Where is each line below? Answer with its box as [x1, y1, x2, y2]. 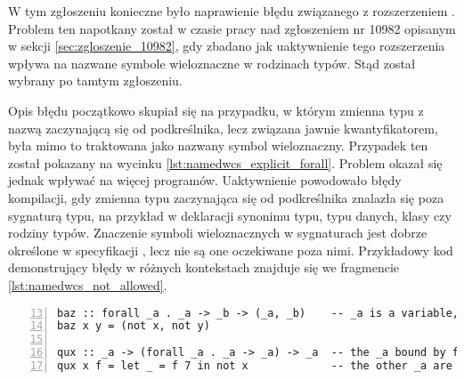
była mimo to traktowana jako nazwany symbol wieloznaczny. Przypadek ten [8, 136, 428, 155]
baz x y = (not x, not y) [57, 319, 210, 333]
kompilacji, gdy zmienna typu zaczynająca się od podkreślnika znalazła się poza [8, 188, 444, 206]
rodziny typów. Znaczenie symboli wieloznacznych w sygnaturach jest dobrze [8, 223, 427, 242]
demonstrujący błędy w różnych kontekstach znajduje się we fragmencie [8, 258, 400, 277]
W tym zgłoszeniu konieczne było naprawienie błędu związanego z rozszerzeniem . [8, 2, 455, 20]
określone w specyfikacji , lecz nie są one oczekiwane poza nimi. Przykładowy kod [8, 240, 453, 259]
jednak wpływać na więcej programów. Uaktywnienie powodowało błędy [8, 171, 402, 190]
